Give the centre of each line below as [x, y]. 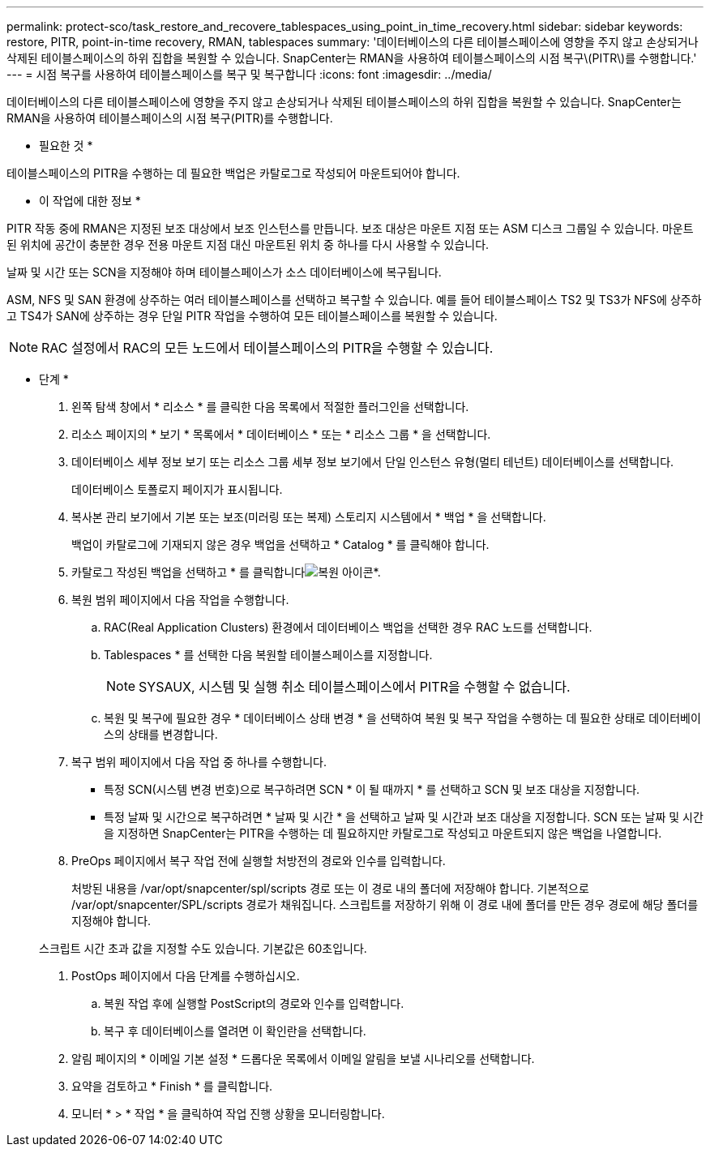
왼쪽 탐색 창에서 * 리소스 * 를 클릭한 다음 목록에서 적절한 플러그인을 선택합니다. [270, 407]
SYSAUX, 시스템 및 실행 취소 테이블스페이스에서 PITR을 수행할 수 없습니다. [355, 687]
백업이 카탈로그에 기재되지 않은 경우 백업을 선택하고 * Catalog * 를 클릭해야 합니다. [280, 544]
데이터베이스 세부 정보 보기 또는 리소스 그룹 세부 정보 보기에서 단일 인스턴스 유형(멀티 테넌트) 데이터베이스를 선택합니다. [373, 462]
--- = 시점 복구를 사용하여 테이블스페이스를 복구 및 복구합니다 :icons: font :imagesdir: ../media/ [249, 74]
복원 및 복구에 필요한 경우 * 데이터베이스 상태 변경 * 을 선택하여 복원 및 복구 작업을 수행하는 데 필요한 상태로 [375, 718]
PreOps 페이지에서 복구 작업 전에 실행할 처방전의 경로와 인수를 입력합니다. [259, 861]
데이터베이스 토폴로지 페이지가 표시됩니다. [177, 489]
